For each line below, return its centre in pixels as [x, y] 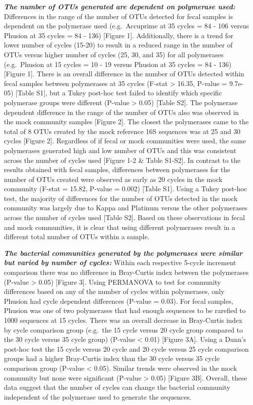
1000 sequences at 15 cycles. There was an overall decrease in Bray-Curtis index [123, 320]
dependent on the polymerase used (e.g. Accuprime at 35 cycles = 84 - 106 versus [126, 26]
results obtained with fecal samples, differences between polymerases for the [117, 169]
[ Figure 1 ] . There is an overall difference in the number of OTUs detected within [124, 74]
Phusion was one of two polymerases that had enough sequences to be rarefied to [125, 310]
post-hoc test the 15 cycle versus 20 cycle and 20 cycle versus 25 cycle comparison [126, 349]
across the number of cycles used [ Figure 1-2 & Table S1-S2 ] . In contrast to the [122, 160]
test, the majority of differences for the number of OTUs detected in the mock [121, 198]
